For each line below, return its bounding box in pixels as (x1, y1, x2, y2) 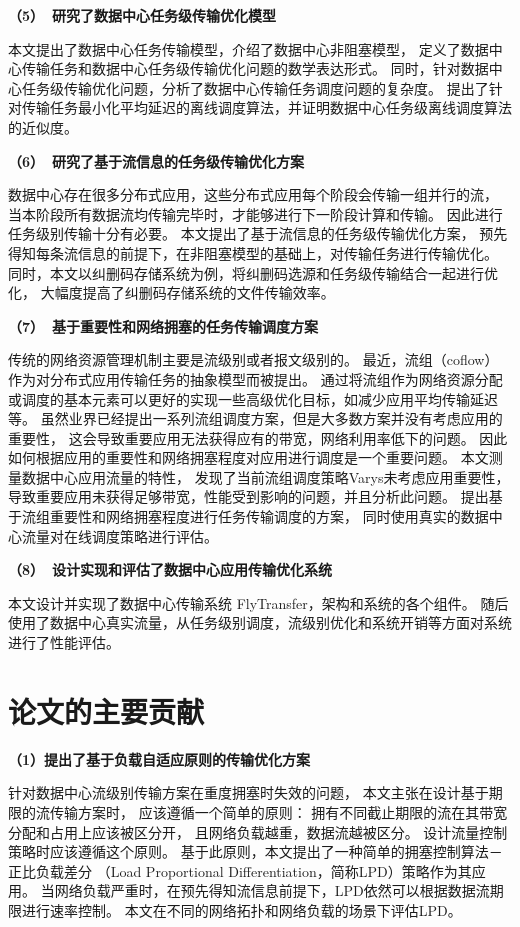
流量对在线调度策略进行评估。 (21, 525, 218, 546)
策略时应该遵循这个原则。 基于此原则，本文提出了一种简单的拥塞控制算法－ (8, 841, 503, 862)
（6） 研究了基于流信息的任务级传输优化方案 (8, 150, 305, 171)
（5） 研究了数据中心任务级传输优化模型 (8, 5, 277, 25)
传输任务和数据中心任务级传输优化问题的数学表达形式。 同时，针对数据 (21, 58, 489, 79)
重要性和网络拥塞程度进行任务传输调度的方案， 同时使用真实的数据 (49, 506, 489, 527)
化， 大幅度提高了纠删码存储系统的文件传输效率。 (8, 282, 335, 303)
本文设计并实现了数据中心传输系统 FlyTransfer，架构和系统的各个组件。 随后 (8, 592, 509, 613)
